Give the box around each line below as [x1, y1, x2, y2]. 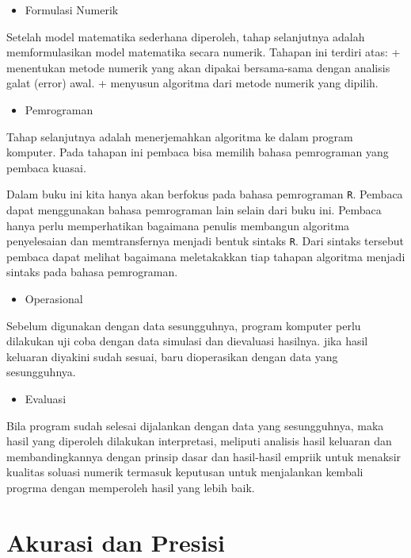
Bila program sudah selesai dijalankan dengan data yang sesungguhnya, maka [6, 417, 384, 433]
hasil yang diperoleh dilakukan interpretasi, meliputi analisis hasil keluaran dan [6, 433, 392, 449]
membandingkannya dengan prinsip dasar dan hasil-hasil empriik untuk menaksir [6, 448, 401, 464]
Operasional [25, 291, 83, 307]
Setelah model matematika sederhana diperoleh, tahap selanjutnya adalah [6, 28, 365, 44]
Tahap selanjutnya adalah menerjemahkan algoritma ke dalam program [6, 128, 353, 144]
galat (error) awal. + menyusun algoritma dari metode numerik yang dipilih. [6, 75, 379, 91]
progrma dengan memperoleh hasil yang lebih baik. [6, 479, 255, 495]
